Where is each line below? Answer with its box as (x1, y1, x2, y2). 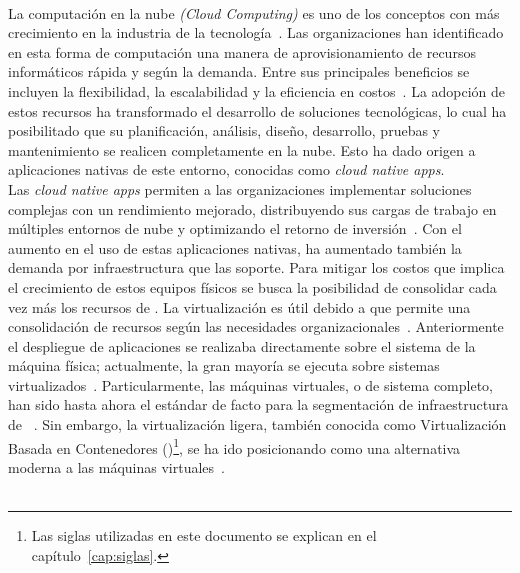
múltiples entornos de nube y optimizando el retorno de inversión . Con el (8, 218, 462, 239)
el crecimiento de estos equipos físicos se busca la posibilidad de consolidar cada (8, 276, 497, 297)
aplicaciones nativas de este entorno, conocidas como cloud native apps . (8, 159, 445, 180)
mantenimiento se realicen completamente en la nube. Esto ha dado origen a (8, 139, 476, 160)
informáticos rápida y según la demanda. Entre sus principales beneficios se (8, 61, 470, 82)
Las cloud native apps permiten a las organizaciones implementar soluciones (8, 178, 472, 199)
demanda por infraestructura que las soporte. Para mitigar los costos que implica (8, 257, 505, 278)
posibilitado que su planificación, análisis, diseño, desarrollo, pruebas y (8, 120, 440, 141)
